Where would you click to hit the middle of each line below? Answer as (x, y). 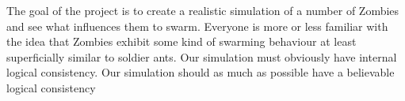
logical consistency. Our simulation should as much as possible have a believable (201, 72)
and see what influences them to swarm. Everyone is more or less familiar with (197, 26)
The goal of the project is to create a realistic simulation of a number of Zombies (203, 10)
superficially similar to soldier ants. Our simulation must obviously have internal (202, 56)
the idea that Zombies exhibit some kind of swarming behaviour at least (181, 41)
